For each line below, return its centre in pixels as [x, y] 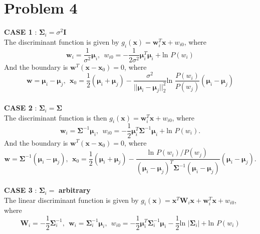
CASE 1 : [21, 32]
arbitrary [75, 190]
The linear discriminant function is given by [71, 200]
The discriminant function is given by [62, 41]
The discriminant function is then [56, 117]
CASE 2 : [21, 108]
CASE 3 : [21, 190]
